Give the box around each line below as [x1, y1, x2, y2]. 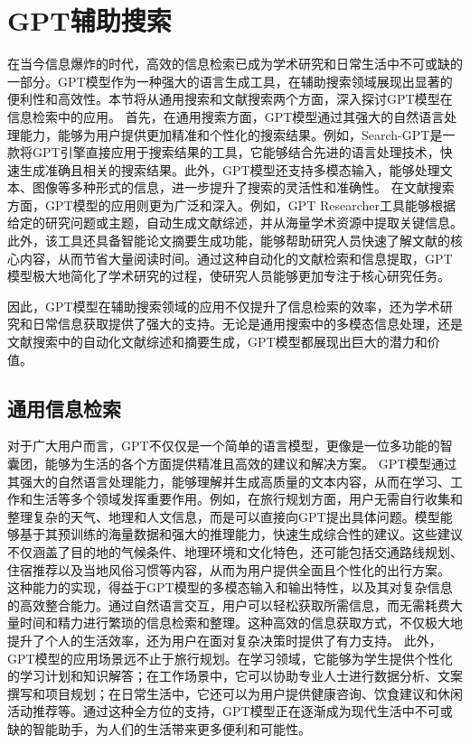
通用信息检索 [7, 394, 121, 422]
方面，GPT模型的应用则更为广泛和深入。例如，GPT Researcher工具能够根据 [7, 195, 456, 214]
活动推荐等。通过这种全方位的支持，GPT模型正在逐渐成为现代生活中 [7, 702, 415, 721]
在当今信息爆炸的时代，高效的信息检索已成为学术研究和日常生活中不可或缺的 [7, 54, 463, 73]
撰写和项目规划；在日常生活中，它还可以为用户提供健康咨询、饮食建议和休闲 [7, 684, 463, 702]
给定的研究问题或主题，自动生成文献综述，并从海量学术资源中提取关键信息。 [7, 213, 463, 232]
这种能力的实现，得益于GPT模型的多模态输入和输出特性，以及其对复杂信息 [7, 578, 453, 597]
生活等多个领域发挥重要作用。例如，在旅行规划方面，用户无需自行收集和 [32, 489, 463, 508]
